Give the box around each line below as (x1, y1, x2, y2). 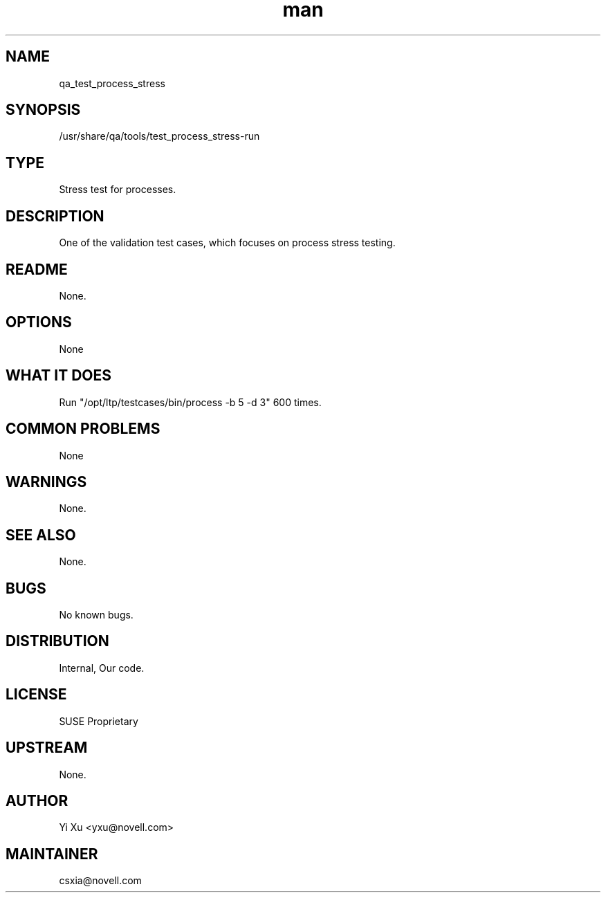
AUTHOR (6, 791, 68, 809)
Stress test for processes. (59, 183, 176, 196)
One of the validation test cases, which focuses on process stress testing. (59, 237, 396, 249)
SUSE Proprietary (59, 715, 138, 727)
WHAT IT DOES (6, 367, 112, 385)
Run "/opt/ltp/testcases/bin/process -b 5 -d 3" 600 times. (59, 396, 322, 408)
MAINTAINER (6, 845, 98, 863)
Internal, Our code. (59, 661, 145, 674)
